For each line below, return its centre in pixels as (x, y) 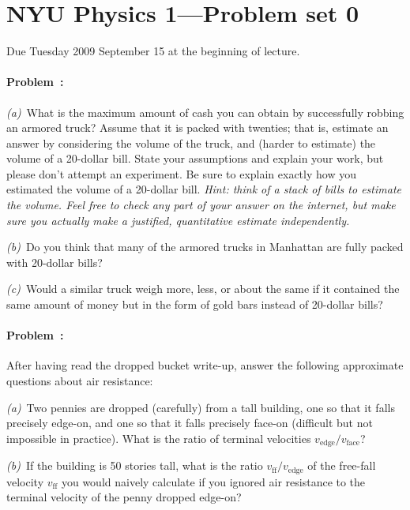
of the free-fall (342, 465)
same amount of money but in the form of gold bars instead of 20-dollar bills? (195, 304)
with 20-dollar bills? (55, 262)
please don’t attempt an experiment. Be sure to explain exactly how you (181, 173)
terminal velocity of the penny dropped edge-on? (124, 497)
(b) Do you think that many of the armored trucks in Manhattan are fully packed (205, 247)
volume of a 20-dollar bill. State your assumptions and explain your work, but (195, 158)
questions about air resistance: (80, 381)
